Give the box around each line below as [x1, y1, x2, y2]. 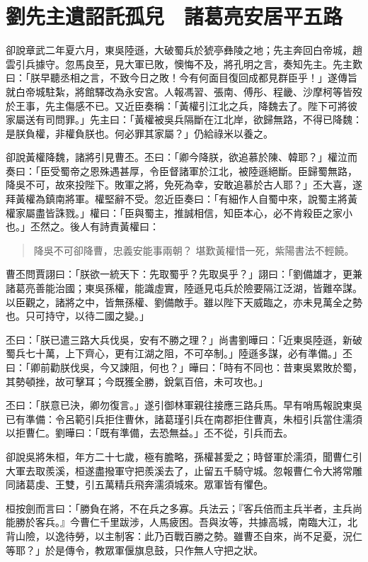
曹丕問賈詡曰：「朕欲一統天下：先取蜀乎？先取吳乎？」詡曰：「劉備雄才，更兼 [6, 266, 362, 281]
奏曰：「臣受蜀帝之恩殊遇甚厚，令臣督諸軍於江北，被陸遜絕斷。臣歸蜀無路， [6, 163, 357, 178]
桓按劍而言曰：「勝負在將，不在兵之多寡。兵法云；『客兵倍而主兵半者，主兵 [6, 500, 352, 515]
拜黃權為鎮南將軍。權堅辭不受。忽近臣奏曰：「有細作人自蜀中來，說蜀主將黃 [6, 191, 357, 206]
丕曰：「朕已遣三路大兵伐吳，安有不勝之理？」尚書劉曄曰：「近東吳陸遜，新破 [6, 332, 362, 347]
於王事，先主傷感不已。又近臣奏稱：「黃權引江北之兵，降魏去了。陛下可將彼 [6, 98, 357, 113]
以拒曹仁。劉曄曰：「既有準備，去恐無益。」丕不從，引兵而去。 [6, 425, 293, 440]
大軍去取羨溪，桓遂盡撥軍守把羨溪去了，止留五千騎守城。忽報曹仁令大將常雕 [6, 463, 362, 478]
